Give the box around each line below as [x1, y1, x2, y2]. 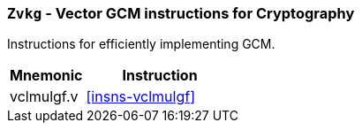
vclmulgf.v [10, 88, 79, 106]
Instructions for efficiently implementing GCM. [7, 36, 275, 52]
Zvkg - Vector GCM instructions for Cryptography [7, 4, 355, 22]
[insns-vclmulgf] [86, 88, 196, 106]
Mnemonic [10, 66, 83, 85]
